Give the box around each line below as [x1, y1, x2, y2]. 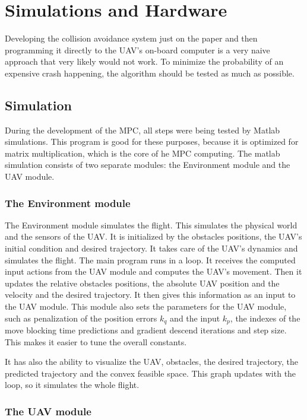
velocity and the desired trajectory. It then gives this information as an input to [5, 288, 296, 301]
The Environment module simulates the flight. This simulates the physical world [5, 218, 297, 231]
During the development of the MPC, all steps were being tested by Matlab [5, 123, 280, 136]
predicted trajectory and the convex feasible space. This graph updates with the [5, 367, 296, 379]
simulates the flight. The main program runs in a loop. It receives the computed [5, 253, 296, 266]
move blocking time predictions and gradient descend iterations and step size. [5, 324, 287, 336]
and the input [170, 311, 220, 324]
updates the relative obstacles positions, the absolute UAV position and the [5, 276, 280, 289]
